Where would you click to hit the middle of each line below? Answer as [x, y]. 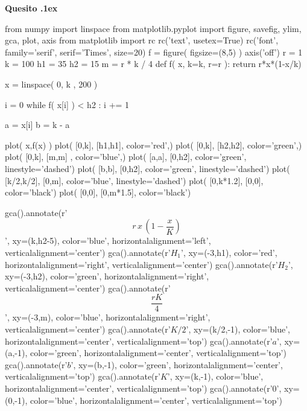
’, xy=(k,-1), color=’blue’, [215, 376]
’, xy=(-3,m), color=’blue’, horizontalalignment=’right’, [108, 317]
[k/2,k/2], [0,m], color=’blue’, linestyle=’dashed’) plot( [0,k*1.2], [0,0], [134, 180]
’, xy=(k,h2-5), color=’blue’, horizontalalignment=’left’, [108, 241]
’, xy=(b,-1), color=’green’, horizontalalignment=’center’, [177, 364]
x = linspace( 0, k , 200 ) [51, 84]
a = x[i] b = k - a [37, 125]
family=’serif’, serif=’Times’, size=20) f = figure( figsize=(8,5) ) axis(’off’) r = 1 [154, 52]
